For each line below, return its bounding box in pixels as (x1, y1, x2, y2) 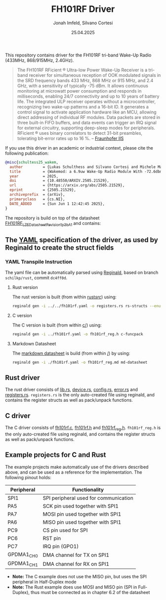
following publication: (5, 150, 49, 156)
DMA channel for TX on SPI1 (42, 551, 110, 558)
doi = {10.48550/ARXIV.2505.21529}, (9, 178, 110, 183)
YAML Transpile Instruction (5, 258, 73, 265)
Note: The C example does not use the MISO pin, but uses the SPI (12, 574, 147, 580)
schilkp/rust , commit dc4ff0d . (5, 275, 68, 281)
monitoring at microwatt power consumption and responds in (17, 88, 142, 94)
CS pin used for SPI (42, 527, 88, 534)
